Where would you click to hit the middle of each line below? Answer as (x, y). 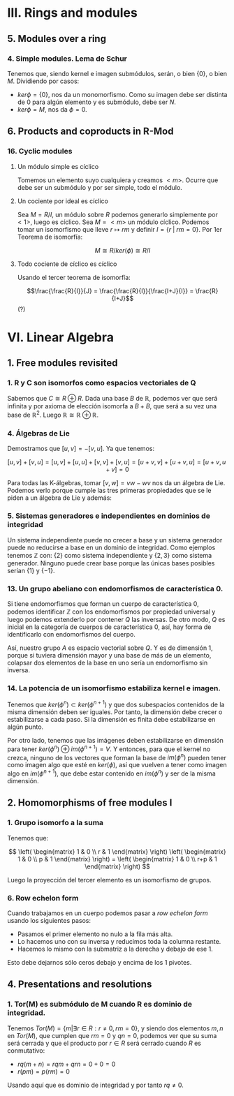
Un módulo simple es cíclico (58, 166)
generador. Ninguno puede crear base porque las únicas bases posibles (111, 563)
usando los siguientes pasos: (49, 920)
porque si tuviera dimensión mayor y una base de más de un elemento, (109, 655)
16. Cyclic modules (40, 151)
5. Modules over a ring (57, 39)
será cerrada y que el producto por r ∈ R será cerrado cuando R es (104, 1043)
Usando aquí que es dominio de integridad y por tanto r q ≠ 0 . (95, 1085)
